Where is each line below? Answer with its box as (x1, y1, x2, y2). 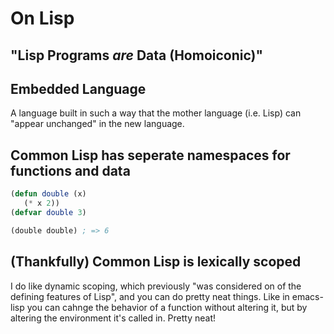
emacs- (291, 290, 324, 302)
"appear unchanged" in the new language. (10, 118, 185, 130)
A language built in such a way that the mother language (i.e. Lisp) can (10, 107, 302, 119)
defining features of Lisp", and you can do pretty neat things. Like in (10, 290, 290, 302)
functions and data (10, 162, 131, 179)
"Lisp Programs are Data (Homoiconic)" (10, 47, 264, 64)
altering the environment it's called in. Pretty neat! (10, 312, 217, 324)
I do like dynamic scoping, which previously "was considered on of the (10, 280, 302, 292)
